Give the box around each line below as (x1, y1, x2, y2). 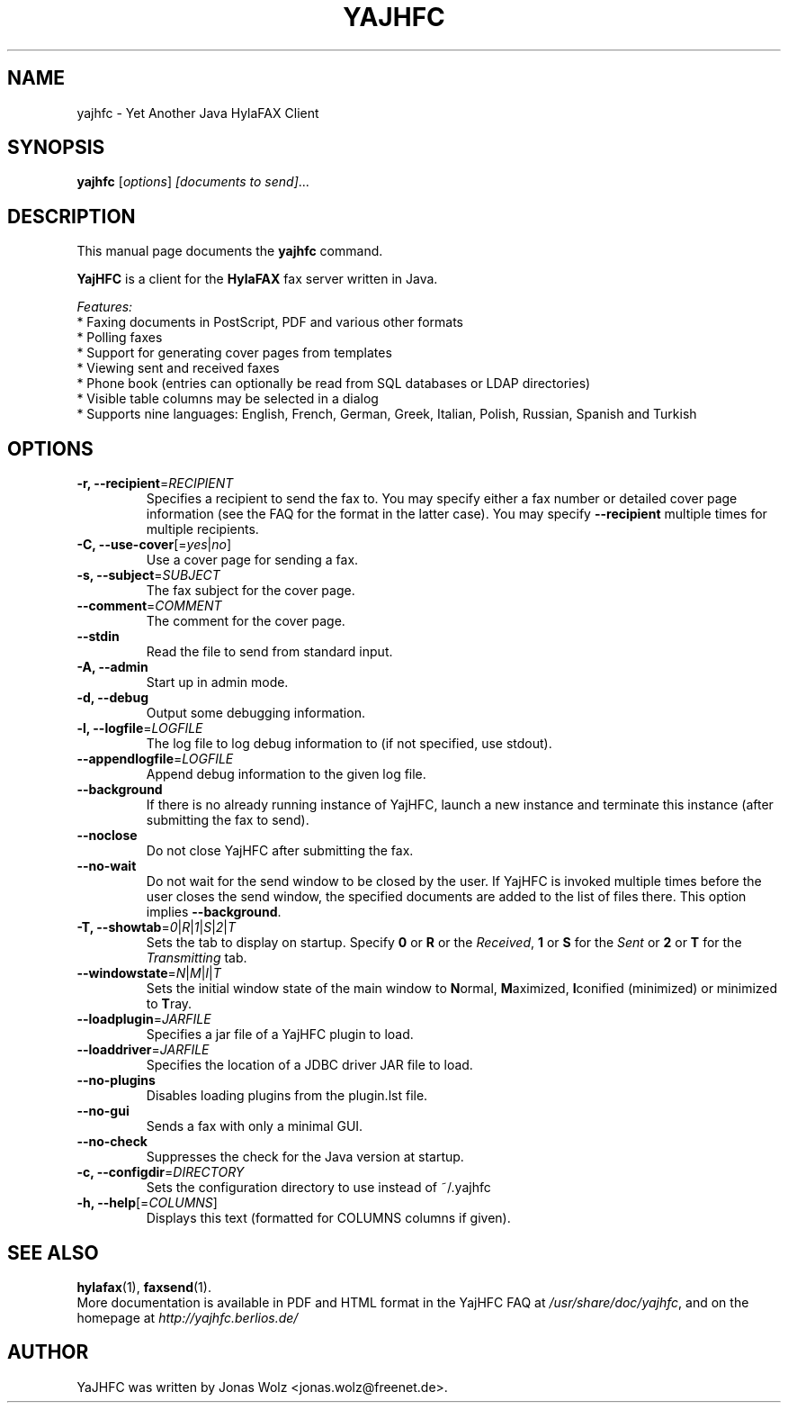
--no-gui (76, 1103, 130, 1119)
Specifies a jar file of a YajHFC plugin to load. (146, 1026, 414, 1043)
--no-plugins (76, 1072, 156, 1089)
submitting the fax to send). (146, 812, 309, 828)
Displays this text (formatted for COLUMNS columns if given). (146, 1210, 511, 1226)
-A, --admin (76, 659, 148, 675)
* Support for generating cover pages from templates (76, 345, 392, 361)
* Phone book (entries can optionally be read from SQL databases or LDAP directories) (76, 375, 591, 392)
